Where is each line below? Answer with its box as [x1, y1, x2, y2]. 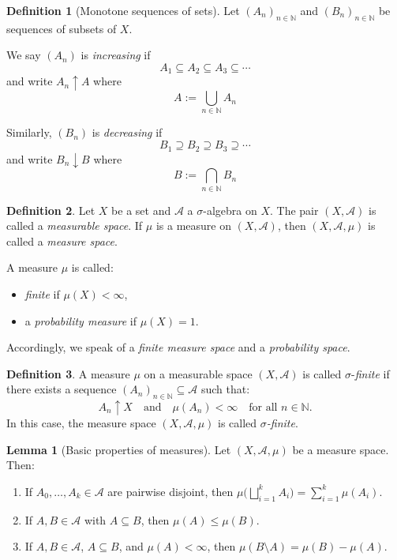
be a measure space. [292, 441, 389, 457]
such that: [200, 381, 250, 397]
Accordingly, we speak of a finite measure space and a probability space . [6, 339, 350, 355]
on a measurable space [144, 365, 253, 381]
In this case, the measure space [6, 415, 156, 431]
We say [6, 47, 41, 63]
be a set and [111, 201, 171, 218]
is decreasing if [92, 124, 163, 141]
